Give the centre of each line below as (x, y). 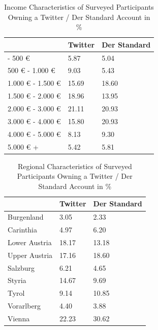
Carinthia (23, 230)
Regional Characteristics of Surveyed (75, 166)
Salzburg (21, 267)
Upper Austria (30, 255)
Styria (17, 280)
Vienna (19, 318)
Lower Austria (30, 242)
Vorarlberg (24, 306)
